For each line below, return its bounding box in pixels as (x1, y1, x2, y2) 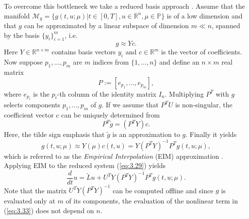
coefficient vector (4, 109, 54, 119)
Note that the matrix (4, 185, 67, 195)
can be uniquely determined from (61, 109, 160, 119)
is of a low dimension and (166, 10, 243, 20)
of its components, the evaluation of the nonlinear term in (66, 196, 238, 206)
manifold (4, 10, 30, 20)
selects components (4, 100, 61, 110)
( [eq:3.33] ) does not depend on (4, 205, 94, 215)
